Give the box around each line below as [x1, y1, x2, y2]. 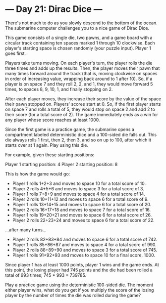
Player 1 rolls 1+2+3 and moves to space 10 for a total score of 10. [12, 180, 146, 186]
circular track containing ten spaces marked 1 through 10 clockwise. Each [5, 40, 155, 45]
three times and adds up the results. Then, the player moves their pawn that [5, 65, 160, 71]
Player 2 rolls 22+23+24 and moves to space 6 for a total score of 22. [12, 217, 155, 223]
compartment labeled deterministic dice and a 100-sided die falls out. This [5, 131, 157, 137]
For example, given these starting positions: [5, 152, 95, 158]
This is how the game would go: [5, 171, 70, 176]
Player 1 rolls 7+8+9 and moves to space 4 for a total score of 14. [12, 191, 145, 197]
